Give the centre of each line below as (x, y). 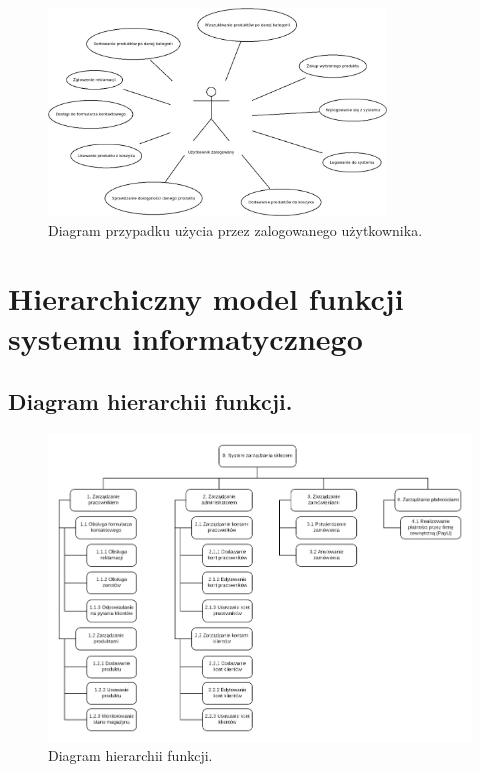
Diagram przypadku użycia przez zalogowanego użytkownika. (235, 229)
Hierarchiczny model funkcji (206, 298)
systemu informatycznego (185, 337)
